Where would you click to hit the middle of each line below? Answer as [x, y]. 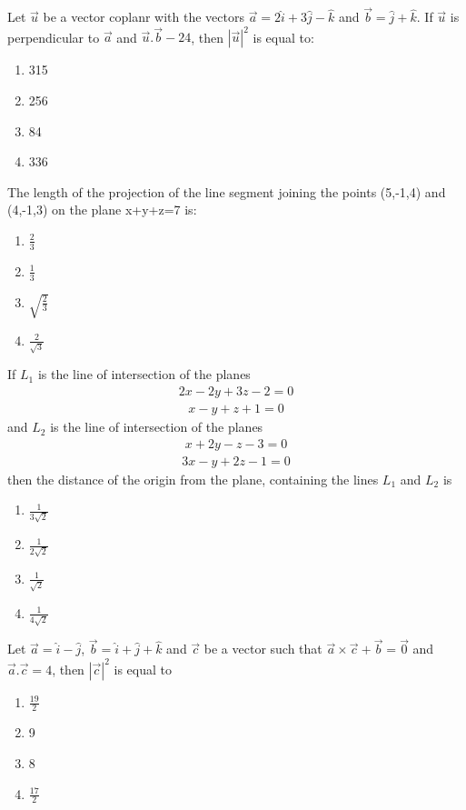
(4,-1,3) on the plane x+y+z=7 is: [102, 210]
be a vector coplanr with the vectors [144, 17]
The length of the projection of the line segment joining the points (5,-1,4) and [227, 191]
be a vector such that [263, 649]
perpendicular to [54, 37]
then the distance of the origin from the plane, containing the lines [193, 479]
